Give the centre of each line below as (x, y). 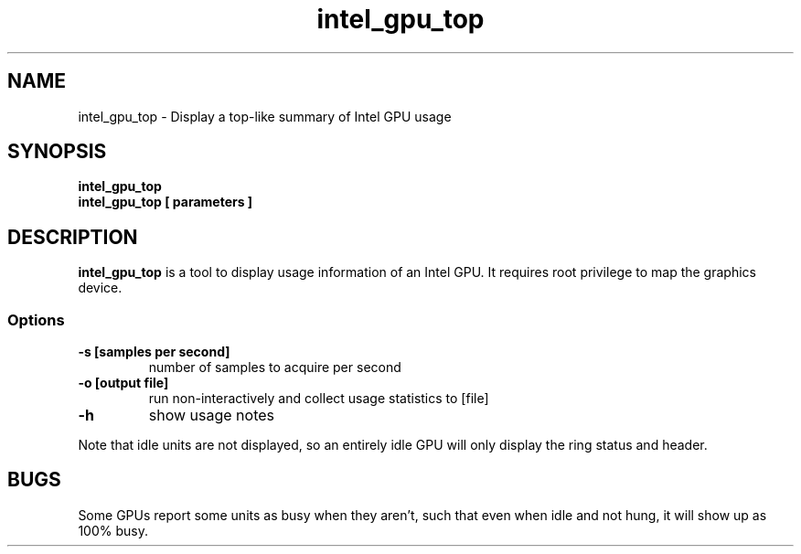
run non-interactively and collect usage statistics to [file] (319, 399)
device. (100, 288)
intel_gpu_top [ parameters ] (166, 202)
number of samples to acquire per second (275, 368)
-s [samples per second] (154, 352)
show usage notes (212, 415)
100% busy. (113, 530)
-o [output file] (123, 383)
